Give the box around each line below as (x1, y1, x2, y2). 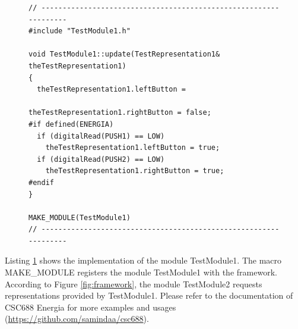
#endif (28, 178, 54, 187)
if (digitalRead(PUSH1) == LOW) (37, 131, 165, 140)
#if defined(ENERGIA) (28, 120, 114, 129)
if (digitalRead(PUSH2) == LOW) (37, 155, 165, 164)
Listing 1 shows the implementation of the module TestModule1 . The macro (5, 254, 282, 267)
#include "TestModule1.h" (28, 27, 131, 36)
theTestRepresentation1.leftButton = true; (45, 143, 220, 152)
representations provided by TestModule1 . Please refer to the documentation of (5, 289, 293, 302)
